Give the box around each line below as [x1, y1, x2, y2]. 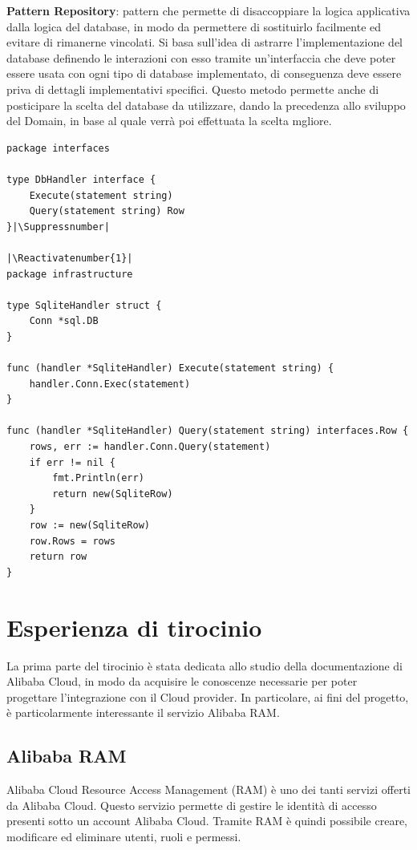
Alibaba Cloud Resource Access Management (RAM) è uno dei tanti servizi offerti [6, 781, 411, 798]
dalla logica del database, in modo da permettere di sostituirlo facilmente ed [6, 18, 382, 34]
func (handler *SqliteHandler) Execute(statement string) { [6, 362, 334, 374]
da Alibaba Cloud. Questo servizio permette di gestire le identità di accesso [6, 796, 377, 813]
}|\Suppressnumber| [6, 221, 110, 233]
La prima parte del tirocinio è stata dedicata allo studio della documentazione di [6, 657, 403, 674]
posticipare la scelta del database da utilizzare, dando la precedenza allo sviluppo [6, 96, 406, 113]
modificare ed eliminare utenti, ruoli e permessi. [6, 828, 241, 844]
